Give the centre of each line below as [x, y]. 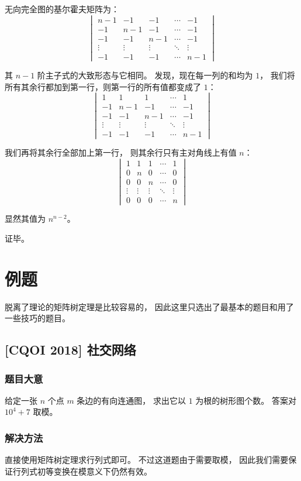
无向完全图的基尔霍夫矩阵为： [62, 9]
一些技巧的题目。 [37, 318]
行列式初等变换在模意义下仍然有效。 [82, 471]
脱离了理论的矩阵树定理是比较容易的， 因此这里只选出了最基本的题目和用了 [149, 306]
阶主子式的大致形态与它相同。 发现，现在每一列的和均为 [145, 75]
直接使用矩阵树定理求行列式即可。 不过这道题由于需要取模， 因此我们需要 [147, 460]
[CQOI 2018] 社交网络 [70, 350]
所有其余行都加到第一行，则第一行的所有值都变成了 [103, 86]
